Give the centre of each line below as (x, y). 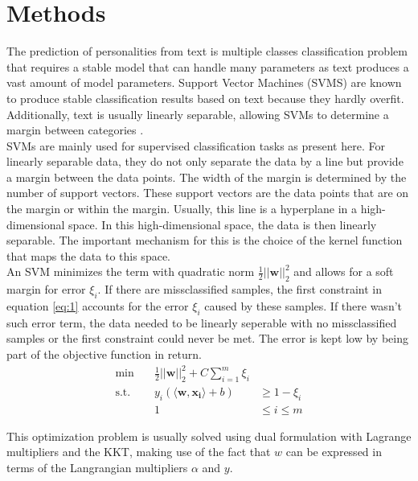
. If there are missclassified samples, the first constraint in (240, 289)
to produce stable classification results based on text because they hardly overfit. (205, 98)
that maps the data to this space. (88, 255)
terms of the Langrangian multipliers (97, 467)
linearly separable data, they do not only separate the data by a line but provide (205, 161)
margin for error (46, 289)
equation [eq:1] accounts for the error (98, 306)
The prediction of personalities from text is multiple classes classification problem (207, 51)
